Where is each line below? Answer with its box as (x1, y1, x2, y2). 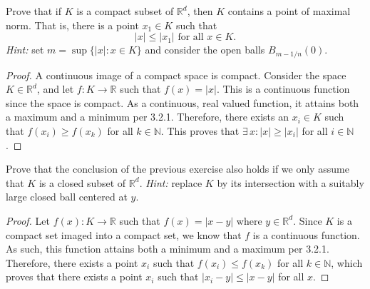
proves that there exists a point (6, 269, 143, 284)
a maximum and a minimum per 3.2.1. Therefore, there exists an (6, 109, 289, 124)
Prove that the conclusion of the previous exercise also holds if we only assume (6, 161, 349, 176)
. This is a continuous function (216, 81, 350, 96)
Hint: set (6, 42, 44, 57)
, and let (36, 81, 74, 96)
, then (187, 4, 213, 18)
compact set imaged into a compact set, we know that (6, 227, 242, 242)
